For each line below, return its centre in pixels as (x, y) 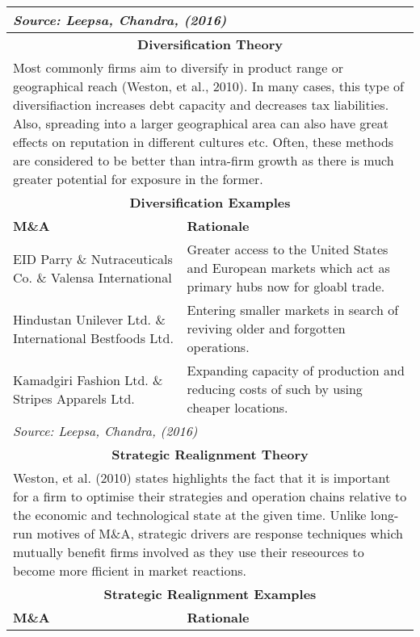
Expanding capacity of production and (296, 370)
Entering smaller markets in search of (293, 310)
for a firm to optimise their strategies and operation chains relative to (210, 496)
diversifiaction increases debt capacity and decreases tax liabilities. (201, 105)
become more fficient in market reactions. (130, 570)
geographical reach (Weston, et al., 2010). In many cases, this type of (208, 86)
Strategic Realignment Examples (210, 594)
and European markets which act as (288, 268)
